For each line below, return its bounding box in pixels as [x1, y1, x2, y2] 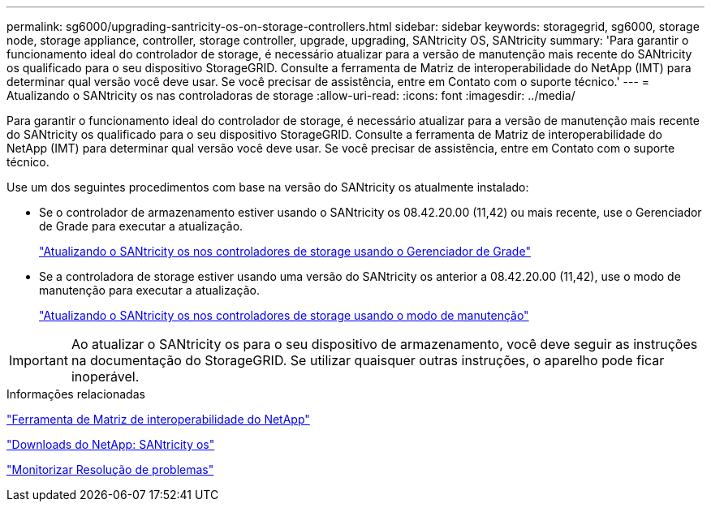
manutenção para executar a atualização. [39, 283, 261, 297]
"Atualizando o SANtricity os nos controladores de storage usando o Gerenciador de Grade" [39, 244, 531, 258]
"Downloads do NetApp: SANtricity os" [6, 437, 215, 451]
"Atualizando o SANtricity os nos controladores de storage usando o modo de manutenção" [39, 308, 529, 322]
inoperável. [71, 368, 140, 385]
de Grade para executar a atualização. [39, 219, 243, 233]
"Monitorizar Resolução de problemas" [6, 463, 214, 476]
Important [9, 352, 68, 368]
